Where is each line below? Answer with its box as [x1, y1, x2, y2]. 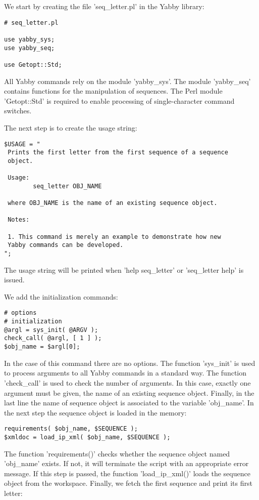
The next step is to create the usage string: [4, 122, 137, 133]
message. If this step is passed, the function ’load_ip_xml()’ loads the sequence [4, 468, 250, 478]
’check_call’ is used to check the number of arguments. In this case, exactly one [4, 377, 251, 388]
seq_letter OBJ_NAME [33, 182, 102, 190]
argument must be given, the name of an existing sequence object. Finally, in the [4, 387, 254, 398]
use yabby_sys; [4, 35, 55, 43]
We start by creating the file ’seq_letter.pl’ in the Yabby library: [4, 1, 204, 11]
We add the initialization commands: [4, 291, 118, 302]
